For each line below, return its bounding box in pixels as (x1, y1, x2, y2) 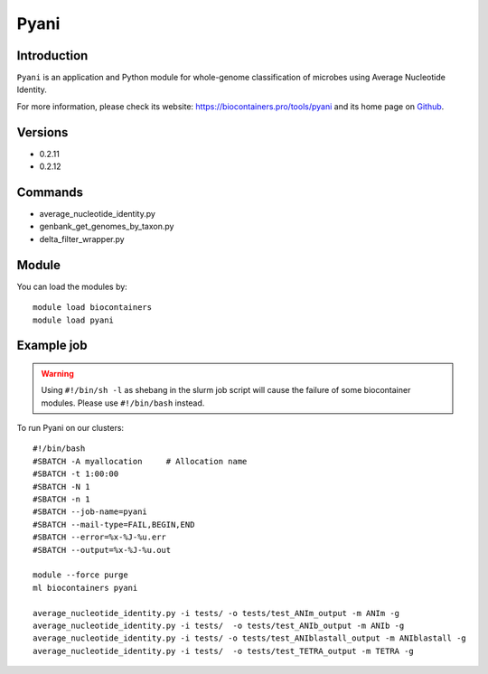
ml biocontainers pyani (33, 583, 138, 593)
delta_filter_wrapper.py (39, 233, 126, 244)
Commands (16, 184, 84, 200)
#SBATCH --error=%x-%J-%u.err (33, 532, 167, 542)
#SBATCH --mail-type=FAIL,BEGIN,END (33, 520, 195, 529)
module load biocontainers (33, 303, 153, 313)
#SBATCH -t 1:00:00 (33, 469, 119, 479)
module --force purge (33, 570, 128, 580)
